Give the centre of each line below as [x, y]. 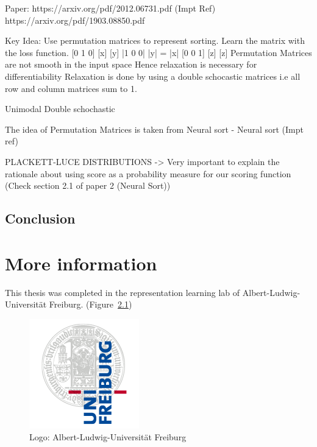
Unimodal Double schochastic [60, 109]
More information [81, 263]
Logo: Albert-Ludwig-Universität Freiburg [108, 437]
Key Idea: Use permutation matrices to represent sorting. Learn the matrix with [155, 40]
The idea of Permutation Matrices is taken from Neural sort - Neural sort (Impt [154, 129]
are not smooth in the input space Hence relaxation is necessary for [131, 64]
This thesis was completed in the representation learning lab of [123, 292]
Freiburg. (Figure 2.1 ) [91, 304]
